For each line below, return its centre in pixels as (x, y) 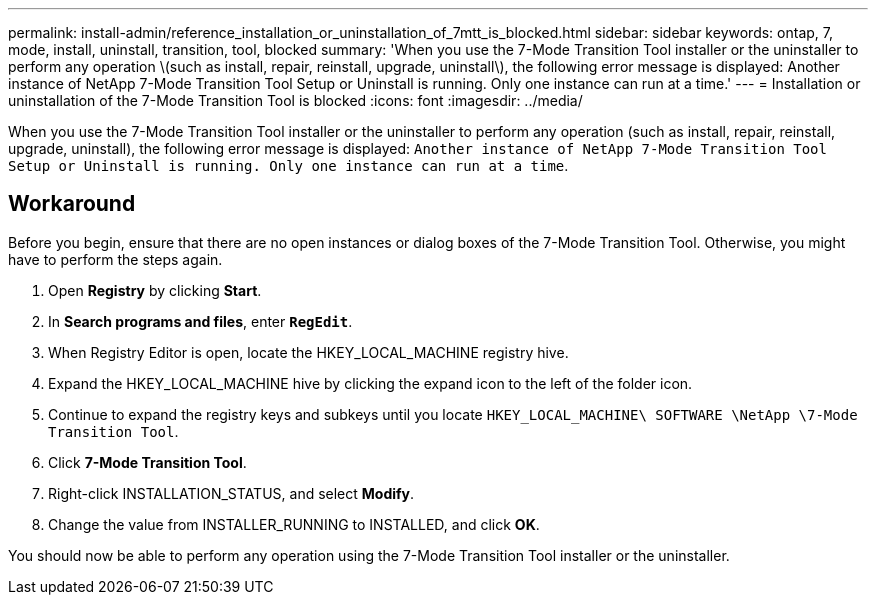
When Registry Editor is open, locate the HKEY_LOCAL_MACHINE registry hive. (308, 352)
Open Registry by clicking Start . (155, 290)
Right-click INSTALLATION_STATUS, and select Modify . (231, 493)
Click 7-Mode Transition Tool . (147, 462)
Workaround (72, 204)
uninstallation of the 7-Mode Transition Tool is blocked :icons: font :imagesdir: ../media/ (295, 100)
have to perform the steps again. (115, 259)
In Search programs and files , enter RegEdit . (200, 321)
